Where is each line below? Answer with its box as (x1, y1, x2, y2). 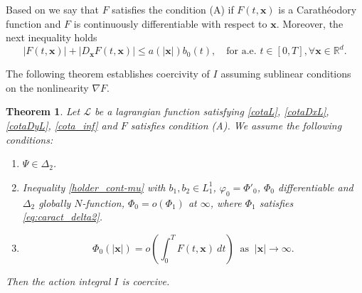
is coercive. (122, 273, 170, 288)
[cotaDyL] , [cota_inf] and (6, 118, 117, 133)
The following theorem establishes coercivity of (6, 66, 210, 81)
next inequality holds (6, 30, 97, 45)
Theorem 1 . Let (6, 104, 80, 119)
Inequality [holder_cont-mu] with (22, 179, 166, 194)
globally (38, 195, 71, 210)
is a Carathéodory (278, 2, 357, 16)
